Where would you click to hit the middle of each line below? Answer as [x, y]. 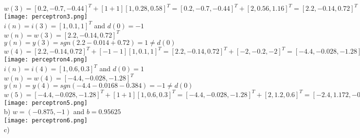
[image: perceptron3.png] [46, 17]
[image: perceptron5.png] [46, 103]
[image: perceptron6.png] [46, 120]
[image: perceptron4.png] [46, 60]
